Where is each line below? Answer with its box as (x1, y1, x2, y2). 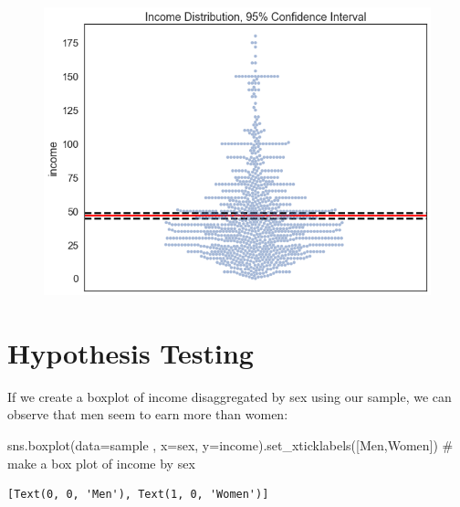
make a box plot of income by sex (7, 453, 195, 472)
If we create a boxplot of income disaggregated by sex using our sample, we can (7, 386, 452, 406)
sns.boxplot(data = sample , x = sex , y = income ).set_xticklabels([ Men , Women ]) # (7, 436, 454, 455)
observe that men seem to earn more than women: (7, 405, 288, 424)
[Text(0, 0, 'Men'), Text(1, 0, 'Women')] (7, 488, 269, 502)
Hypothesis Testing (7, 333, 254, 371)
